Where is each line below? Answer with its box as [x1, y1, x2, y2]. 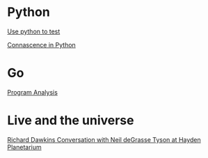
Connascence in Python [7, 40, 77, 49]
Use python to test [7, 27, 61, 35]
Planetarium [7, 143, 42, 151]
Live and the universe [7, 113, 134, 129]
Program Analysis [7, 88, 58, 96]
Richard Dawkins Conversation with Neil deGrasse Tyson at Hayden [7, 135, 202, 143]
